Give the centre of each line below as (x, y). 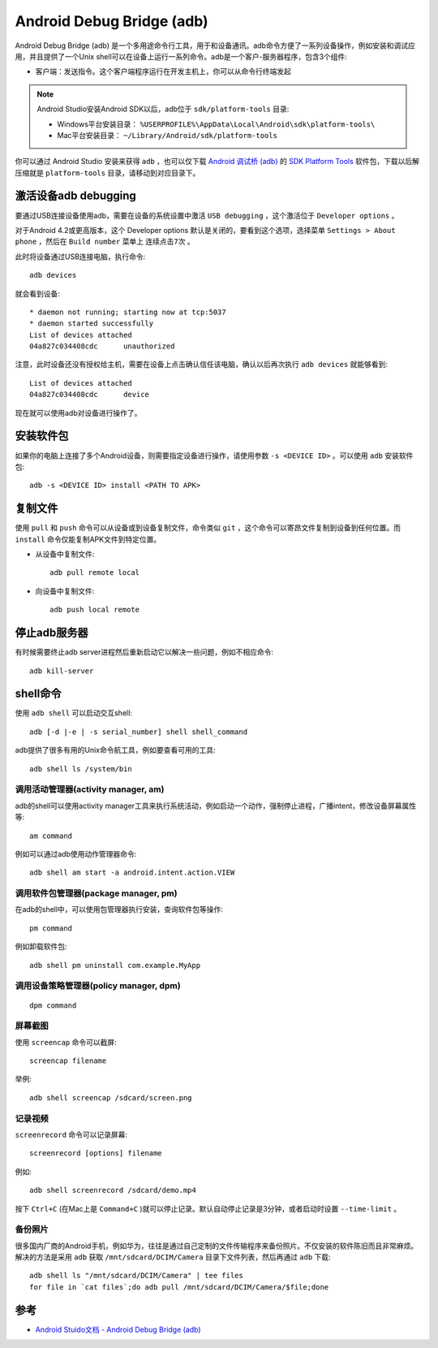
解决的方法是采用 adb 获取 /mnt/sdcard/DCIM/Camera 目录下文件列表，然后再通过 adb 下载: (173, 1257)
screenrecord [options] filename (96, 1154)
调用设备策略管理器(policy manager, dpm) (98, 986)
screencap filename (68, 1061)
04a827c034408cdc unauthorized (102, 346)
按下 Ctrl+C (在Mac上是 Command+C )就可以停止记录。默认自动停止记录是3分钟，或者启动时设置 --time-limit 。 (208, 1208)
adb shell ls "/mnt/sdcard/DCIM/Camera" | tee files (136, 1276)
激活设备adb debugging (76, 196)
